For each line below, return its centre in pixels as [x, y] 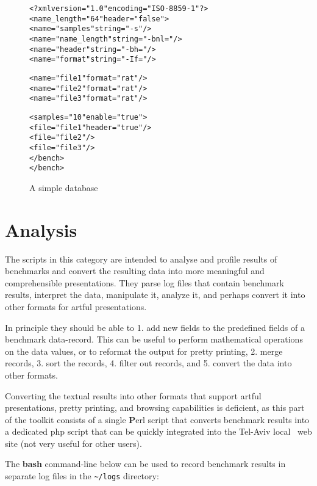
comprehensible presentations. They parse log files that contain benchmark [144, 282]
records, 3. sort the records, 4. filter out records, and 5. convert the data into [148, 363]
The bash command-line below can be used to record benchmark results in [145, 464]
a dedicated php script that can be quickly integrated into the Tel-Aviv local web [158, 431]
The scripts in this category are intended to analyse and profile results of [141, 259]
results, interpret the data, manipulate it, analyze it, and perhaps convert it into [155, 295]
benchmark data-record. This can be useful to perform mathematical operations [154, 339]
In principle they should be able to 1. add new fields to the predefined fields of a [155, 327]
